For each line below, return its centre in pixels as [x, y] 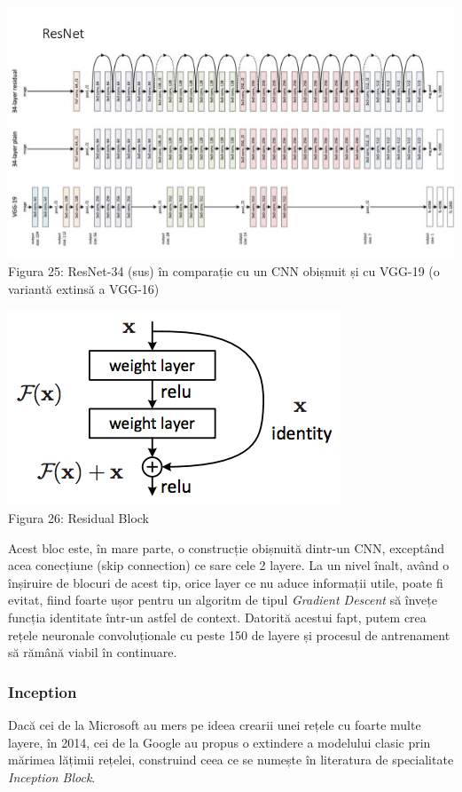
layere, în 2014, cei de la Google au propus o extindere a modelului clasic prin [219, 742]
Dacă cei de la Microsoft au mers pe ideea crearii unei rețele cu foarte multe [215, 724]
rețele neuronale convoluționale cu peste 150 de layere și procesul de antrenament [229, 634]
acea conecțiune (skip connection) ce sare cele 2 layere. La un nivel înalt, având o [229, 565]
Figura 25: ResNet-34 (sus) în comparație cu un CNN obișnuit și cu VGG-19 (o [224, 271]
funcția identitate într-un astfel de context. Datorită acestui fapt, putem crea [217, 617]
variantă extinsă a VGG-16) [84, 288]
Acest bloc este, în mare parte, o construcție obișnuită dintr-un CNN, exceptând [226, 547]
